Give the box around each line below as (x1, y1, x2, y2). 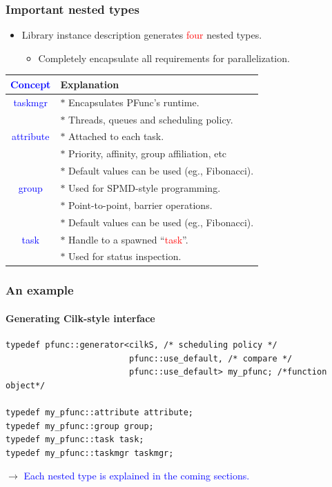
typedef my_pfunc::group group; (6, 421, 154, 431)
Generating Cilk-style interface (6, 310, 155, 325)
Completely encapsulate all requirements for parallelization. (38, 50, 290, 65)
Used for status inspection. (68, 249, 182, 264)
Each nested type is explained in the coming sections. (23, 468, 250, 483)
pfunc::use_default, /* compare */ (128, 353, 293, 364)
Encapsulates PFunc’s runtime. (68, 95, 199, 109)
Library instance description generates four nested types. (21, 28, 262, 42)
